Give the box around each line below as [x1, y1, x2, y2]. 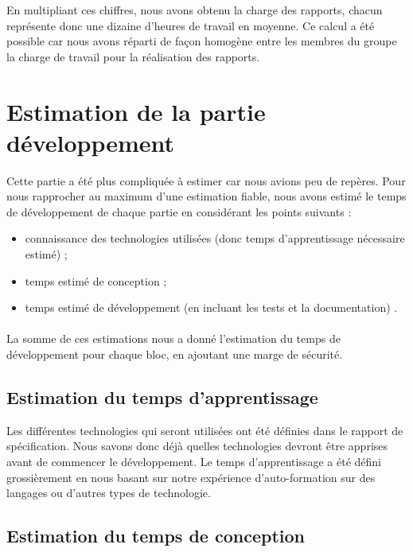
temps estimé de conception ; [25, 272, 167, 289]
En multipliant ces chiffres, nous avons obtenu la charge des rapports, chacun [6, 2, 383, 17]
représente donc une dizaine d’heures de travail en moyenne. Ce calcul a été [6, 17, 375, 33]
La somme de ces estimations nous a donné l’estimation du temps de [6, 330, 341, 347]
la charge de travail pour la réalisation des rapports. [6, 48, 260, 64]
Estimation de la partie [6, 95, 266, 127]
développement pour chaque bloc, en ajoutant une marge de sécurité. [6, 346, 343, 363]
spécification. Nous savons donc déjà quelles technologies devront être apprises [6, 437, 388, 454]
